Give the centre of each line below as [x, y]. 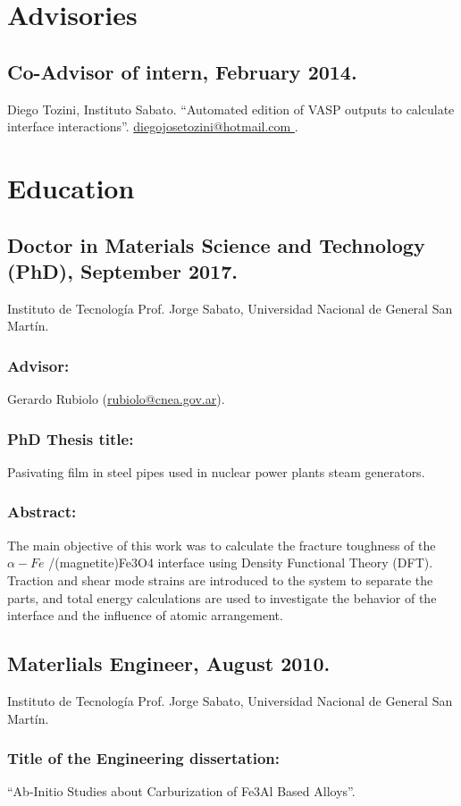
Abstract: [42, 512]
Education [71, 187]
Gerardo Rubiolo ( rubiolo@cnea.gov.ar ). [116, 399]
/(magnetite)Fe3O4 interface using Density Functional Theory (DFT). [241, 563]
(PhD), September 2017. [122, 270]
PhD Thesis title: [71, 438]
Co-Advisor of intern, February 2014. [182, 71]
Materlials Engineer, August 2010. [169, 663]
